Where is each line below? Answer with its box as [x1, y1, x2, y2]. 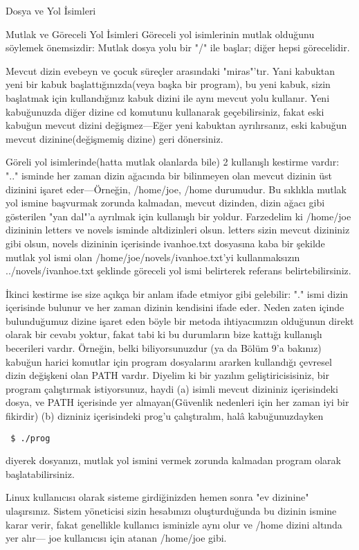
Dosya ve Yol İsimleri [6, 3, 96, 17]
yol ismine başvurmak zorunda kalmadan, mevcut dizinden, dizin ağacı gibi [6, 195, 325, 210]
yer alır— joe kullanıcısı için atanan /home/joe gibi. [6, 531, 227, 545]
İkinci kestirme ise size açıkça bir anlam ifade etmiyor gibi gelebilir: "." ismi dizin [6, 286, 349, 301]
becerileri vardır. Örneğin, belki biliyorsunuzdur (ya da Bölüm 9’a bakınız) [6, 341, 322, 355]
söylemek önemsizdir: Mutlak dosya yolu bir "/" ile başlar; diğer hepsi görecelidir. [6, 40, 350, 55]
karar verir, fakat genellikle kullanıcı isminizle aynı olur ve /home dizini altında [6, 517, 342, 531]
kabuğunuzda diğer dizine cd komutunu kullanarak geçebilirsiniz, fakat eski [6, 104, 324, 118]
